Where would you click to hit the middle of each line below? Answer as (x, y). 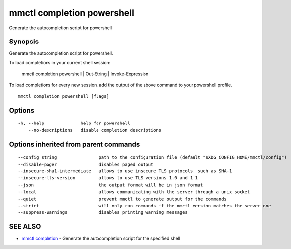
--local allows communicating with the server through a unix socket (134, 192)
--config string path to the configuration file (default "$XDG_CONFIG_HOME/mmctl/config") (152, 157)
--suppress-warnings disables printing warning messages (103, 213)
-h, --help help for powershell (74, 123)
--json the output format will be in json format (111, 185)
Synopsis (24, 42)
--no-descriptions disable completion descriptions (95, 130)
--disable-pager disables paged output (86, 164)
